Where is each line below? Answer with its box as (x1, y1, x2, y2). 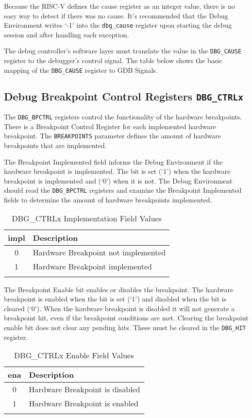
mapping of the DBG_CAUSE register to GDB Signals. (4, 65, 158, 75)
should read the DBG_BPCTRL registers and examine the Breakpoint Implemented (4, 185, 242, 195)
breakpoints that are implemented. (4, 140, 107, 150)
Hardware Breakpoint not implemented (33, 246, 166, 258)
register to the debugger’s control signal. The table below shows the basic (4, 55, 222, 66)
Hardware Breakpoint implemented (33, 260, 152, 272)
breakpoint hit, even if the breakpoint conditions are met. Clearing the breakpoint (4, 313, 249, 323)
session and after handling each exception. (4, 29, 129, 39)
